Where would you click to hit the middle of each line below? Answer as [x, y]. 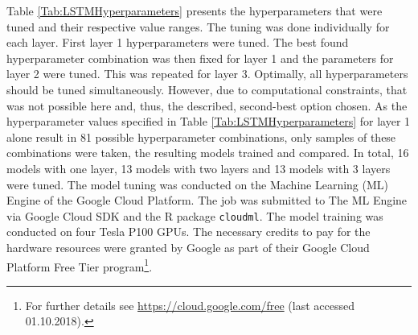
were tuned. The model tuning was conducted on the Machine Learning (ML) [197, 184]
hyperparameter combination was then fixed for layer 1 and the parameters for [200, 58]
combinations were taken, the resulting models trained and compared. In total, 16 [208, 153]
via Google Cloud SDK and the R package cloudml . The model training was [195, 215]
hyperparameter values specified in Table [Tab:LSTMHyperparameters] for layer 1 [209, 121]
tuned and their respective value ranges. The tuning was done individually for [198, 26]
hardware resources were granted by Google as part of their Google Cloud [188, 247]
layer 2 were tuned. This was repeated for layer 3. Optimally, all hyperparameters [207, 74]
